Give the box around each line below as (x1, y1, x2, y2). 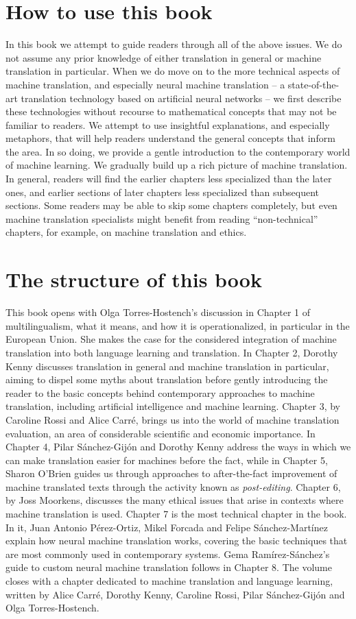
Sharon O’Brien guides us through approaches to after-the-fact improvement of (5, 466, 337, 481)
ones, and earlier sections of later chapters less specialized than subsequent (5, 184, 319, 199)
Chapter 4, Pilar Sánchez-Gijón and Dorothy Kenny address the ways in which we (5, 439, 351, 454)
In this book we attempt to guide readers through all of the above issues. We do (5, 37, 342, 51)
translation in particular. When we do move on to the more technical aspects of (5, 64, 340, 78)
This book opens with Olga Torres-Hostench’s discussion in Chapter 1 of (5, 305, 311, 319)
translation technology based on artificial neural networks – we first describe (21, 90, 342, 105)
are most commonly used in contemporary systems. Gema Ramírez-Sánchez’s (5, 546, 330, 561)
